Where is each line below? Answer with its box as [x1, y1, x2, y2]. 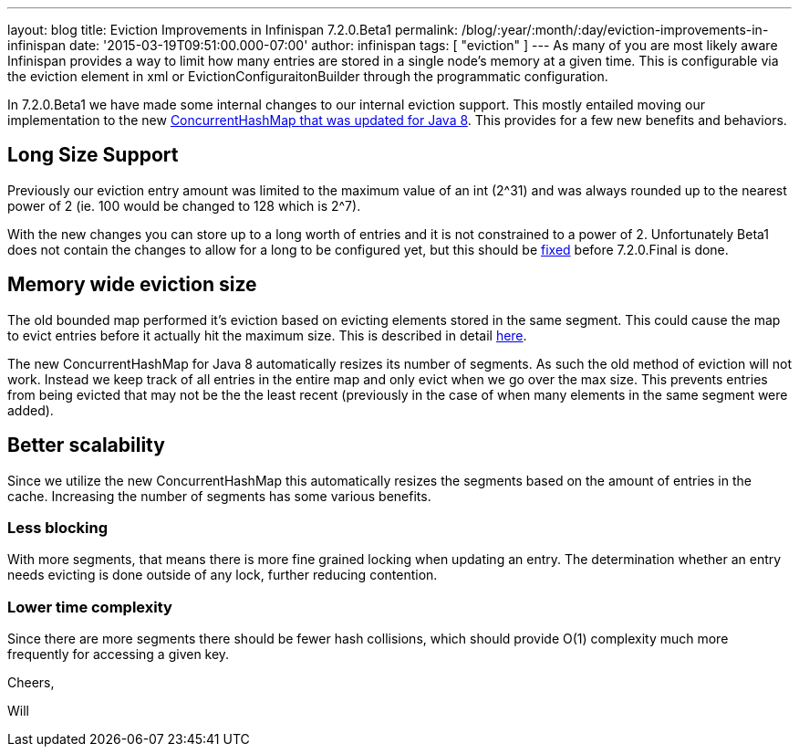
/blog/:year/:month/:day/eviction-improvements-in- [461, 22, 769, 37]
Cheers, [7, 675, 55, 691]
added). [7, 402, 54, 418]
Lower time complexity [7, 597, 172, 616]
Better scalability [7, 434, 165, 457]
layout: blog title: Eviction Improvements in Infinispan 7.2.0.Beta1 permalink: [7, 22, 459, 37]
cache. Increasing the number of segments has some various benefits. [7, 487, 431, 504]
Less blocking [7, 518, 109, 537]
